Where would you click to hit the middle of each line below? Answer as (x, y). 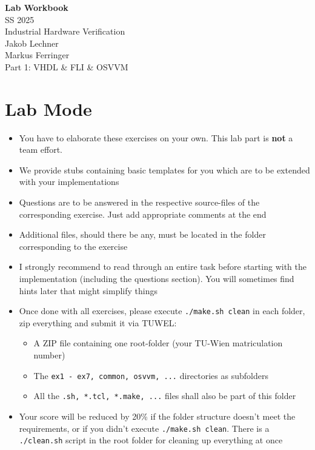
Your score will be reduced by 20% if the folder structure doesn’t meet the (157, 416)
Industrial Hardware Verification (65, 31)
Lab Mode (48, 108)
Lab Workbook (37, 7)
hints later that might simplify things (88, 290)
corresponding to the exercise (73, 246)
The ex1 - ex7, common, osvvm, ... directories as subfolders (151, 375)
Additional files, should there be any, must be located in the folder (142, 234)
